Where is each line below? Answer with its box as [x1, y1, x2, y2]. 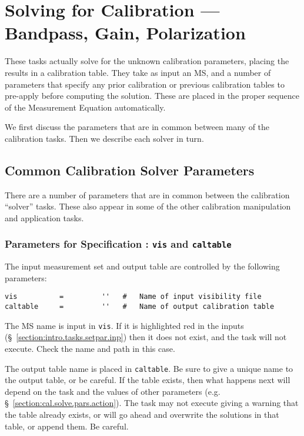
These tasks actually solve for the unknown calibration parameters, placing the [5, 55, 289, 67]
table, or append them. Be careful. [5, 420, 129, 432]
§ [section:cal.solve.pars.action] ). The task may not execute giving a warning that [5, 397, 299, 409]
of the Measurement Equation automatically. [5, 101, 166, 113]
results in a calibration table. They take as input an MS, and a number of [5, 66, 271, 78]
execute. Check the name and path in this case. [5, 342, 175, 354]
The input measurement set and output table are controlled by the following [5, 260, 280, 272]
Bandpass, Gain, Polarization [5, 21, 246, 45]
